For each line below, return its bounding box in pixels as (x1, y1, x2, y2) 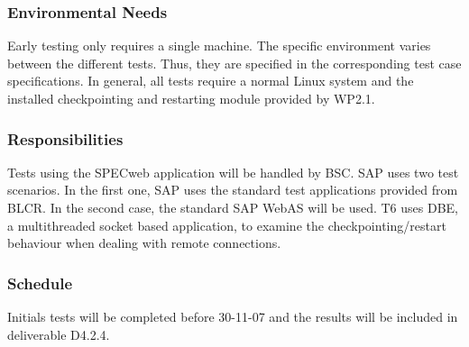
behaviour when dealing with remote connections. (7, 233, 281, 252)
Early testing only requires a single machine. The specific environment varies (7, 36, 431, 55)
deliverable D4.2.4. (7, 324, 110, 343)
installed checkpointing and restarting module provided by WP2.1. (7, 89, 375, 107)
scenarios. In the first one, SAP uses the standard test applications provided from (7, 180, 458, 199)
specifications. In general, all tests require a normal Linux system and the (7, 71, 414, 90)
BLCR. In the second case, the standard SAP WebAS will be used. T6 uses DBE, (7, 198, 458, 216)
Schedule (7, 271, 73, 294)
